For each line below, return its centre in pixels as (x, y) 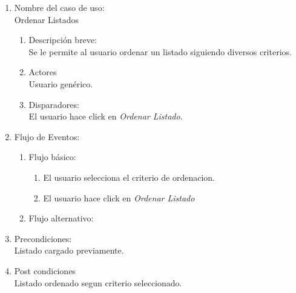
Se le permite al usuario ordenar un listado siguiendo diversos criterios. (160, 51)
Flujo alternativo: (61, 218)
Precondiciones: (43, 238)
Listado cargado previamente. (69, 250)
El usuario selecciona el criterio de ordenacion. (129, 177)
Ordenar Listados (47, 19)
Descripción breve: (63, 40)
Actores (43, 72)
